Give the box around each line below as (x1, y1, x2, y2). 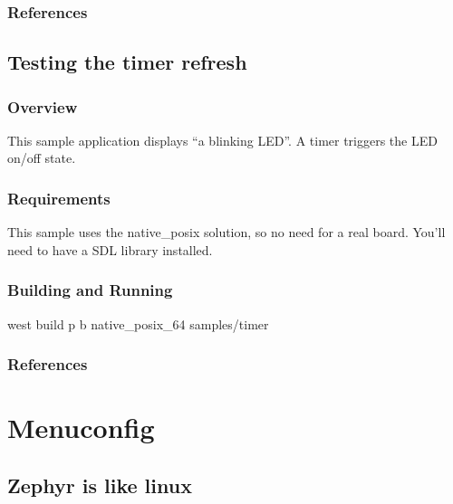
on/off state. (7, 148, 76, 167)
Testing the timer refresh (7, 48, 247, 76)
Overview (7, 95, 78, 118)
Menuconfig (7, 409, 155, 446)
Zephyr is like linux (7, 471, 192, 499)
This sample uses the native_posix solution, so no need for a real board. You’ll (7, 223, 446, 242)
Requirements (7, 186, 111, 209)
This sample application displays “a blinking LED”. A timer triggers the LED (7, 130, 438, 149)
